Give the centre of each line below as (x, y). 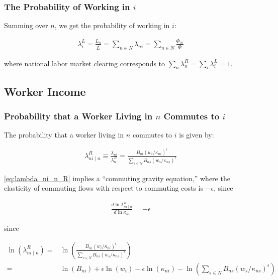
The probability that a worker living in (64, 135)
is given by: (197, 135)
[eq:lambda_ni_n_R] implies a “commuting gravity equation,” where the (117, 178)
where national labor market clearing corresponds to (85, 63)
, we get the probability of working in (112, 25)
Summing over (26, 25)
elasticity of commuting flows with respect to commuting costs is (104, 188)
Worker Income (45, 91)
